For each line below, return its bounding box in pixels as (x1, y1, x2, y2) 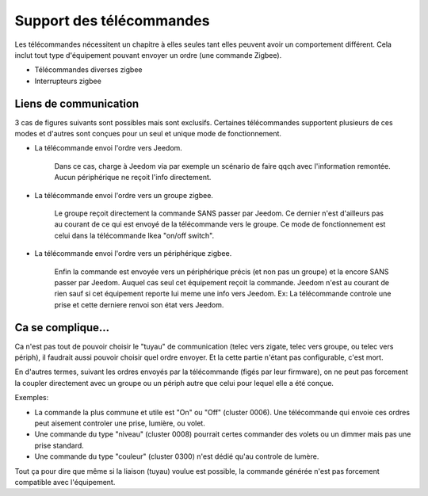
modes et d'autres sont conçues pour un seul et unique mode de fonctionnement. (14, 129, 281, 139)
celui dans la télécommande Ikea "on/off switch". (54, 231, 215, 240)
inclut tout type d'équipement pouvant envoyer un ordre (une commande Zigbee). (14, 50, 282, 59)
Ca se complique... (14, 321, 110, 334)
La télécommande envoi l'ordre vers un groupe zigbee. (34, 190, 214, 200)
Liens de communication (14, 97, 139, 110)
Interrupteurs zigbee (34, 76, 102, 86)
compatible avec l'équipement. (14, 477, 116, 486)
